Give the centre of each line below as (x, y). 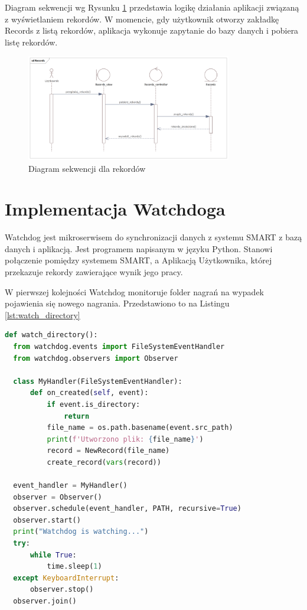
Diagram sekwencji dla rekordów (87, 168)
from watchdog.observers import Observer (96, 358)
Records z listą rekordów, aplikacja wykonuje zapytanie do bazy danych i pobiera (152, 30)
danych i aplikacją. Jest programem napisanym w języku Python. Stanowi (139, 248)
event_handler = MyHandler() (70, 486)
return (77, 416)
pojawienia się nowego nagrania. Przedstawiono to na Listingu (117, 303)
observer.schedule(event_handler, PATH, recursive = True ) (127, 509)
